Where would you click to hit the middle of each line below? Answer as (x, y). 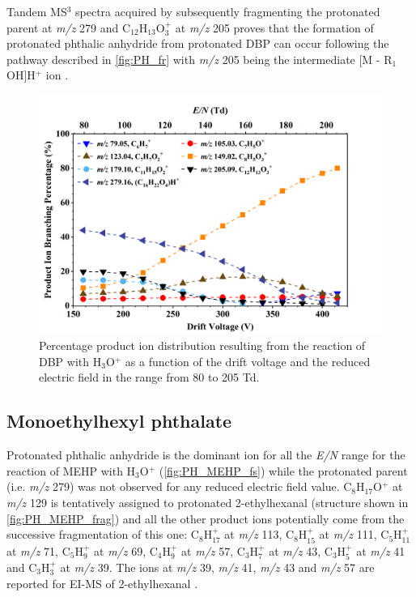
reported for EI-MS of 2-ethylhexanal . (102, 583)
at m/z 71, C (38, 550)
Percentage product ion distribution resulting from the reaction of (202, 345)
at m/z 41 (381, 550)
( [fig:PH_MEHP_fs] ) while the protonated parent (283, 470)
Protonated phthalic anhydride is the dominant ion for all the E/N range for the (206, 455)
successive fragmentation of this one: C (103, 534)
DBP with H (70, 361)
